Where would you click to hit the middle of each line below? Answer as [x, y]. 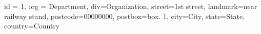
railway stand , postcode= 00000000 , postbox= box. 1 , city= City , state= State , [125, 16]
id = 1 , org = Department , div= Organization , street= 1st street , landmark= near [131, 6]
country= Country [32, 26]
